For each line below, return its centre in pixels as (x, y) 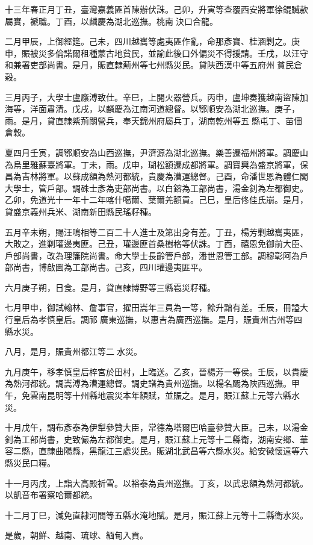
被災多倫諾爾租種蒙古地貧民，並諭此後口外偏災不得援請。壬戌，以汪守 (169, 53)
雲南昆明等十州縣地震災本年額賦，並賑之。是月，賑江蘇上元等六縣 (160, 395)
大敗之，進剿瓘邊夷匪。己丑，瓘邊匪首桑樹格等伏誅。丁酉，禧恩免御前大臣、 (156, 244)
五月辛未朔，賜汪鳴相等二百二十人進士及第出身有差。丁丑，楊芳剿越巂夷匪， (156, 232)
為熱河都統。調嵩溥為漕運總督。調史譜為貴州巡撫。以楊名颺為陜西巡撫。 (148, 383)
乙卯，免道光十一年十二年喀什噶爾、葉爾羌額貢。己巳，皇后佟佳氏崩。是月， (156, 200)
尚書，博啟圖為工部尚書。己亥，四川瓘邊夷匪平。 (110, 267)
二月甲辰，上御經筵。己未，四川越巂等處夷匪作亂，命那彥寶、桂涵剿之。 (148, 41)
